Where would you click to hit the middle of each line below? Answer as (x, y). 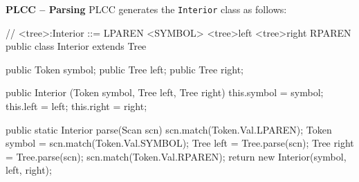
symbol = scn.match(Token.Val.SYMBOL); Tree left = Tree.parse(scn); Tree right (180, 143)
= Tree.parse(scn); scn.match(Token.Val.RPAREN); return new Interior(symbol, (176, 156)
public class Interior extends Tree (76, 46)
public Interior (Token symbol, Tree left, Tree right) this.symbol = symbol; (165, 92)
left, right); (29, 170)
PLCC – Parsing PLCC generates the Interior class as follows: (146, 9)
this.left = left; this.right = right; (76, 106)
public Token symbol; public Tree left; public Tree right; (125, 69)
